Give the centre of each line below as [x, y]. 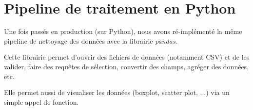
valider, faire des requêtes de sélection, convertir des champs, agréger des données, [126, 66]
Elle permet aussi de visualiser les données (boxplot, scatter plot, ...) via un [117, 92]
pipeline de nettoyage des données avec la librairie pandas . [91, 40]
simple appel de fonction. [41, 102]
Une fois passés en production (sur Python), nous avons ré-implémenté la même [123, 31]
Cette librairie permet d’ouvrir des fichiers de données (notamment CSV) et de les [127, 57]
